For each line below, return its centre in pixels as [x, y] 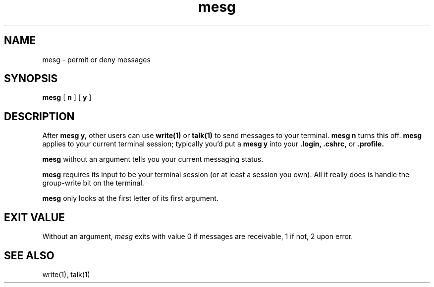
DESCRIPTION [39, 116]
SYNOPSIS [31, 79]
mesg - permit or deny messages [96, 59]
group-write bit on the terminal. [93, 183]
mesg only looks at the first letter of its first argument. [130, 198]
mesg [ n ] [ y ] [67, 97]
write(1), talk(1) [66, 274]
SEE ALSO [29, 255]
